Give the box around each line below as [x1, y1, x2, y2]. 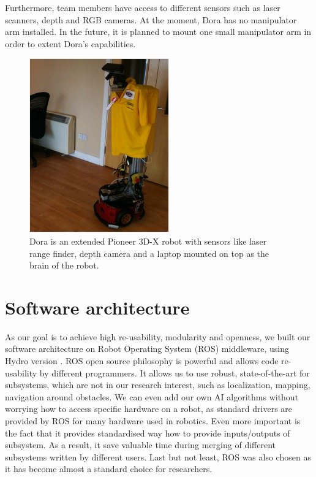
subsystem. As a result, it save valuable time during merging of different [5, 438, 276, 451]
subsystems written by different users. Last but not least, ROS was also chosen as [5, 450, 311, 463]
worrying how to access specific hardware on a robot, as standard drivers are [5, 402, 293, 415]
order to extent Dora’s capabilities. [5, 37, 136, 50]
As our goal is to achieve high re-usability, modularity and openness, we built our [5, 330, 310, 343]
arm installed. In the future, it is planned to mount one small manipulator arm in [5, 25, 312, 38]
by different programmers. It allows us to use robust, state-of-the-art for [39, 366, 310, 379]
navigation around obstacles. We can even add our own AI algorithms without [5, 390, 299, 403]
